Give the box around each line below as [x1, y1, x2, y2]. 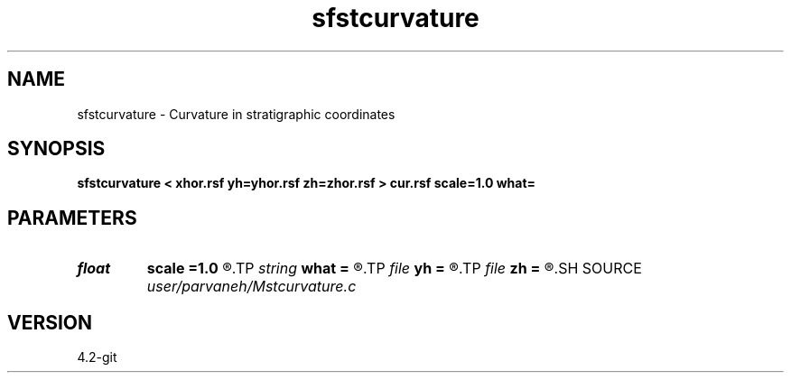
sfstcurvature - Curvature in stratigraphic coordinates [77, 106, 395, 122]
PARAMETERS [7, 206, 137, 229]
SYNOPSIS [7, 137, 106, 161]
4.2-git [77, 349, 117, 366]
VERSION [7, 310, 93, 334]
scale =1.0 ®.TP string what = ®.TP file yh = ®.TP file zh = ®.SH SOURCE [146, 259, 642, 278]
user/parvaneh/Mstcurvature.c [146, 277, 357, 296]
